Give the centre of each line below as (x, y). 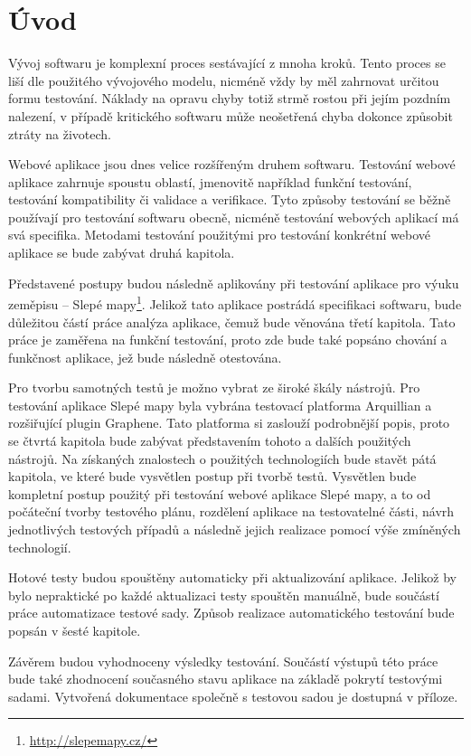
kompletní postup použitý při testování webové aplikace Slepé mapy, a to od (220, 493)
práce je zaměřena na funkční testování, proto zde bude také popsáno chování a (228, 340)
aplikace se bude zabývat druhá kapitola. (122, 253)
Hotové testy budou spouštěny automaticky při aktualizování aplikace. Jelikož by (232, 577)
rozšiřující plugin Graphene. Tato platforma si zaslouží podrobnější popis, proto (229, 423)
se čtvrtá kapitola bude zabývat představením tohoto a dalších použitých (210, 441)
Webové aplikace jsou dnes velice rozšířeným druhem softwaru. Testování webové (232, 164)
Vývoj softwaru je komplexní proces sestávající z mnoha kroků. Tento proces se (227, 63)
